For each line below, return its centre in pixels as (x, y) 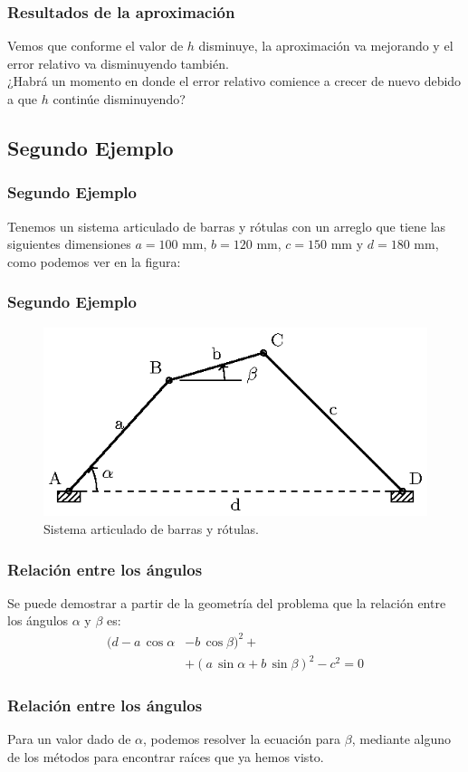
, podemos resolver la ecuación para (242, 739)
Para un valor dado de (69, 739)
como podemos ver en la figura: (94, 261)
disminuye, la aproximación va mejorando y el (326, 46)
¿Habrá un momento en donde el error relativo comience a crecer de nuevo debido (234, 81)
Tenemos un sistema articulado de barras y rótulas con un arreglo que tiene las (227, 226)
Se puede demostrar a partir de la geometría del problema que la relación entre (227, 602)
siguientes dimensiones (69, 244)
